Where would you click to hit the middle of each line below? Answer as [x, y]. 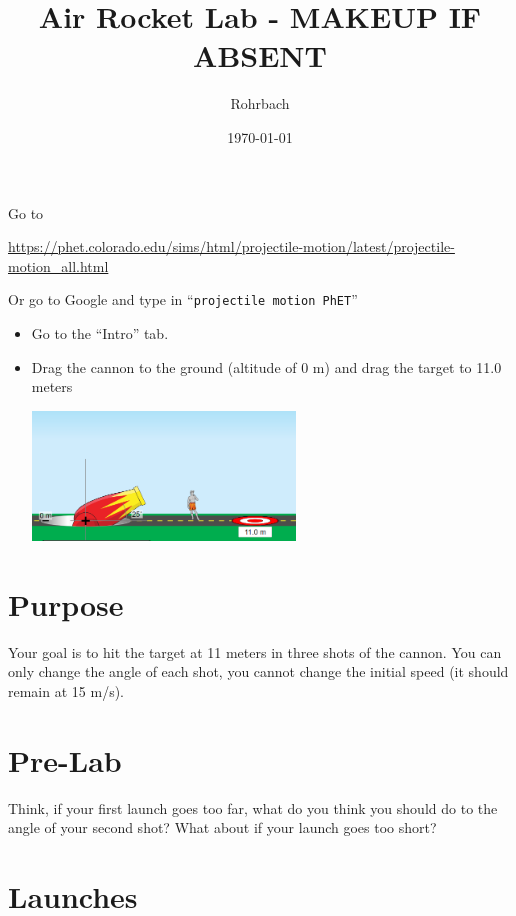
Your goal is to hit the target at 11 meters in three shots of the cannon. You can [255, 651]
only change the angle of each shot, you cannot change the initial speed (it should [258, 671]
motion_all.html [58, 265]
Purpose [66, 603]
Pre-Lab [65, 759]
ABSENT [260, 55]
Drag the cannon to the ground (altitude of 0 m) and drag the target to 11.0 [266, 366]
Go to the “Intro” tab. [100, 332]
